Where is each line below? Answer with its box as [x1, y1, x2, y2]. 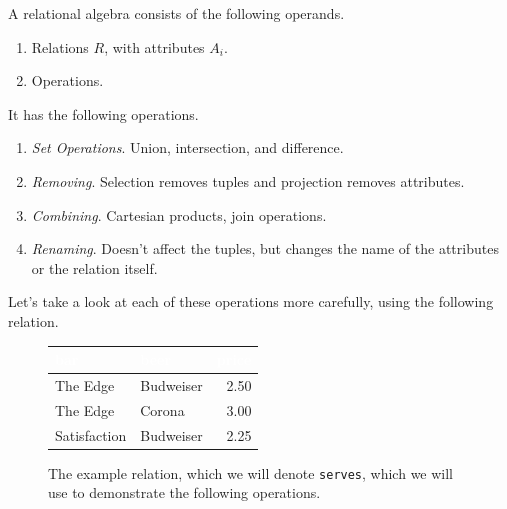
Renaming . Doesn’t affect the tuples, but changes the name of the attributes [31, 238, 499, 259]
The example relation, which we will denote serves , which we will [48, 462, 454, 483]
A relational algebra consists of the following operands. [8, 3, 345, 23]
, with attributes [104, 36, 205, 57]
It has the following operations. [8, 103, 199, 124]
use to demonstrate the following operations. [48, 482, 321, 503]
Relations [31, 36, 89, 57]
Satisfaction [55, 424, 127, 445]
